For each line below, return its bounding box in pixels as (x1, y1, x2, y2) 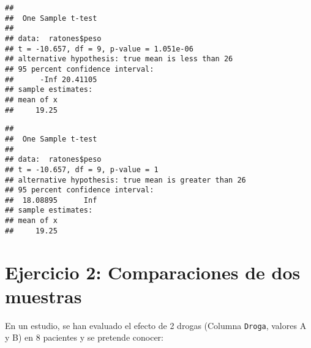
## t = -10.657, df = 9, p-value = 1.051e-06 (5, 44, 193, 53)
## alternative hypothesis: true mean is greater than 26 (5, 175, 246, 184)
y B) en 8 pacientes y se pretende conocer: (5, 331, 163, 344)
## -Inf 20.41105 (5, 75, 97, 84)
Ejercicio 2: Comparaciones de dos (5, 259, 301, 284)
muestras (5, 283, 82, 308)
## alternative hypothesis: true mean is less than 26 (5, 55, 233, 64)
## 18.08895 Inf (5, 195, 97, 205)
